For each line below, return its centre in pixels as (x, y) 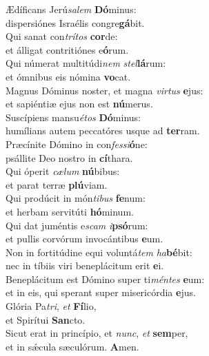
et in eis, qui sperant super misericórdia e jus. (101, 292)
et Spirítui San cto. (46, 319)
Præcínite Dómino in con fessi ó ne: (77, 144)
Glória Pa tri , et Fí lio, (51, 306)
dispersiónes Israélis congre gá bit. (75, 22)
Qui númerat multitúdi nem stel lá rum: (86, 63)
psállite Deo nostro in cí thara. (69, 157)
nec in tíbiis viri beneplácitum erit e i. (85, 265)
